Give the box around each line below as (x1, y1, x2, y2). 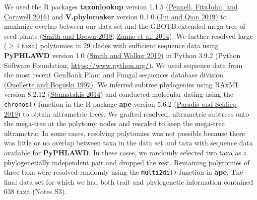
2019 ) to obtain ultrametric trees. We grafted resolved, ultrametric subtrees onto (4, 108, 249, 119)
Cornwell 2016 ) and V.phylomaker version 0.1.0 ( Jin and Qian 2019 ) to (4, 11, 227, 21)
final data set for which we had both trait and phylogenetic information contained (4, 176, 253, 187)
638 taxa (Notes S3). (4, 186, 67, 197)
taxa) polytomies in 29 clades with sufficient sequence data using (21, 40, 219, 51)
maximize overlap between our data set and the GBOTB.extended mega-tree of (4, 21, 246, 31)
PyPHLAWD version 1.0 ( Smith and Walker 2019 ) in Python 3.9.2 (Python (4, 50, 241, 60)
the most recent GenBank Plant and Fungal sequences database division (4, 69, 224, 80)
